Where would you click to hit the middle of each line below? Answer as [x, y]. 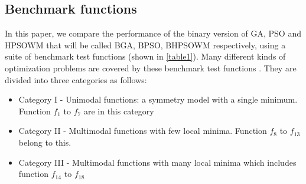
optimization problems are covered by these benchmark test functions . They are [151, 68]
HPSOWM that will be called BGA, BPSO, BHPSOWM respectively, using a [145, 45]
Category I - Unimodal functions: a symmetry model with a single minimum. [158, 99]
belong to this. [45, 142]
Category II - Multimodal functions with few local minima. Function [143, 131]
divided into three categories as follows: [76, 79]
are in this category [119, 111]
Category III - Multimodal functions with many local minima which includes [157, 162]
